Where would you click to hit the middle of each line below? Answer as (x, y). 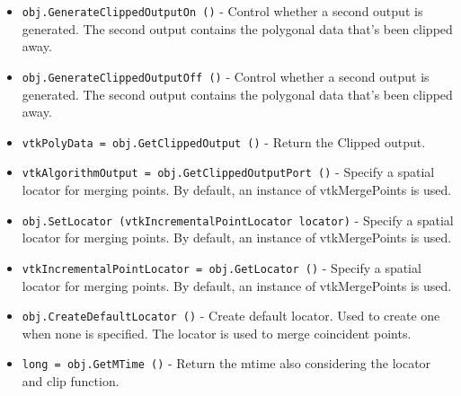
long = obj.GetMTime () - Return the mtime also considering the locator (226, 363)
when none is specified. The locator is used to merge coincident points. (217, 333)
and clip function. (71, 381)
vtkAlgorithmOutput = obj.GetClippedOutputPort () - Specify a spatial (228, 172)
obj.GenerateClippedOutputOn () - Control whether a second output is (222, 11)
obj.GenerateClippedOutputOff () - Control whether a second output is (226, 76)
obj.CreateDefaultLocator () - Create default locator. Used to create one (231, 316)
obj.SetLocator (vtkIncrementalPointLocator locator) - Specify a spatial (238, 220)
